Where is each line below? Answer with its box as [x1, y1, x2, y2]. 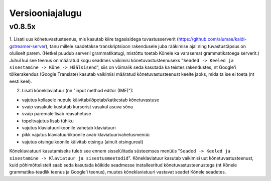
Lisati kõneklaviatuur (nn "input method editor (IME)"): [22, 88, 134, 94]
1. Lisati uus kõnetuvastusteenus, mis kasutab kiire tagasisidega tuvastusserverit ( [9, 36, 179, 42]
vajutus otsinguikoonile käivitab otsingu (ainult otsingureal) [22, 138, 144, 145]
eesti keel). [9, 78, 32, 84]
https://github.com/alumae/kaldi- [178, 36, 247, 42]
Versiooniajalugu [9, 8, 82, 19]
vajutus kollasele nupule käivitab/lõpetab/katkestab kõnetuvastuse [22, 97, 160, 103]
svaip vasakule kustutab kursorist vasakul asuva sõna [22, 103, 133, 110]
